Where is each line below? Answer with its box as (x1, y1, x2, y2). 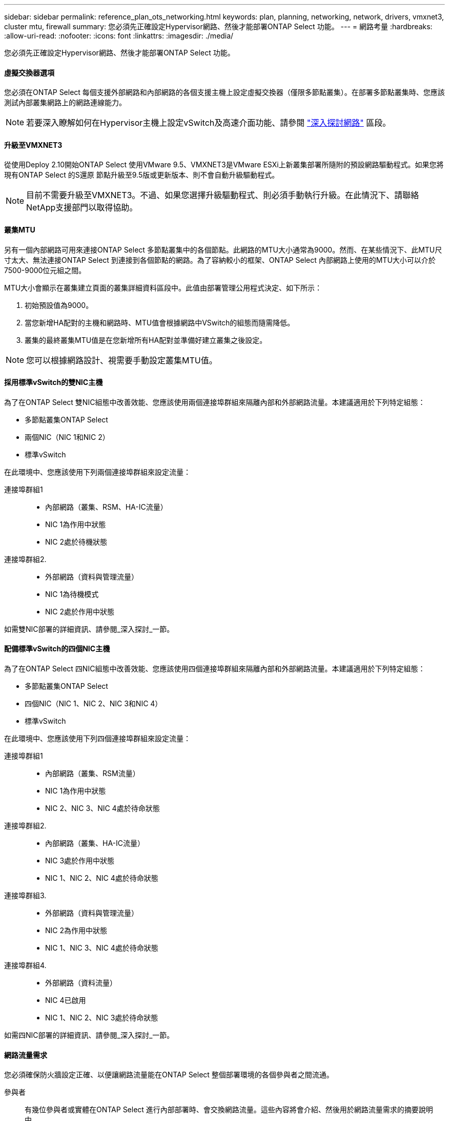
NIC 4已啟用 (45, 996, 86, 1005)
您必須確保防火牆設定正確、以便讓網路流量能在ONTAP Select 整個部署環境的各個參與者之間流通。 (4, 1070, 334, 1079)
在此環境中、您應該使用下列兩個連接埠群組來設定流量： (4, 467, 191, 476)
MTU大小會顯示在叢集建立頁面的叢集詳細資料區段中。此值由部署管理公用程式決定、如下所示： (4, 283, 322, 292)
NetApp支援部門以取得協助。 (26, 202, 138, 213)
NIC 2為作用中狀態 (45, 926, 108, 935)
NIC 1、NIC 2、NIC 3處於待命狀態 (45, 1013, 158, 1022)
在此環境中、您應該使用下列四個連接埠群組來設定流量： (4, 734, 191, 743)
